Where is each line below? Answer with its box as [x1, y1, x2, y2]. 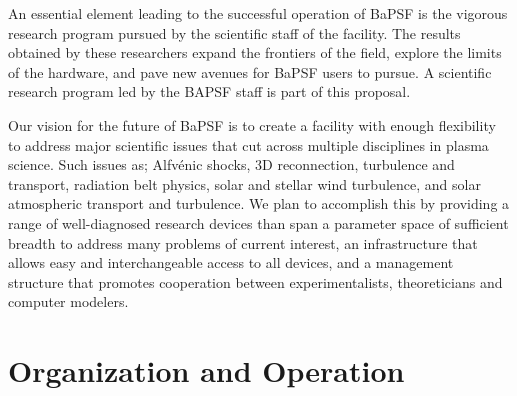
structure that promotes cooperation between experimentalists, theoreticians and [8, 271, 503, 292]
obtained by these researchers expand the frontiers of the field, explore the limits [8, 42, 502, 63]
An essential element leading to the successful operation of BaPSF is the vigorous [8, 3, 508, 23]
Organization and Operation [8, 350, 405, 391]
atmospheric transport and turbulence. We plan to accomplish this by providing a [8, 193, 510, 214]
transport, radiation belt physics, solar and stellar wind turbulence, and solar [8, 173, 481, 194]
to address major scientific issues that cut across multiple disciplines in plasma [8, 134, 489, 155]
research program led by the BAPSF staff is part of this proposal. [8, 81, 411, 102]
